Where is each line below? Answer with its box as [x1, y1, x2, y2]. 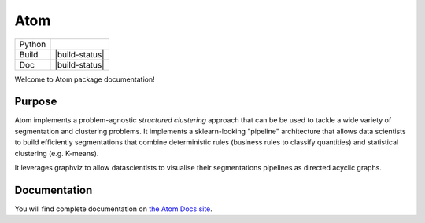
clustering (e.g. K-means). [14, 148, 99, 158]
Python [19, 38, 46, 49]
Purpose [14, 95, 57, 108]
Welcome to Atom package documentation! [14, 75, 155, 84]
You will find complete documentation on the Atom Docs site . [14, 204, 213, 214]
